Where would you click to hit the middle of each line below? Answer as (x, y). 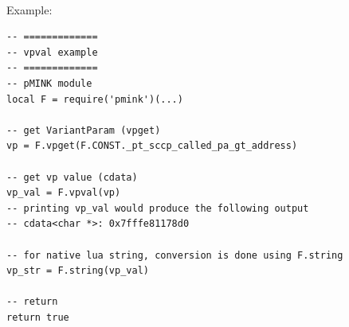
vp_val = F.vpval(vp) (64, 193)
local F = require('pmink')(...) (95, 99)
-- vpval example (52, 52)
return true (38, 317)
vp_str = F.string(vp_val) (78, 271)
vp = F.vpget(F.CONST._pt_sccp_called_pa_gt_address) (152, 146)
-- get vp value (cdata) (72, 177)
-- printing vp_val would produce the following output (158, 208)
